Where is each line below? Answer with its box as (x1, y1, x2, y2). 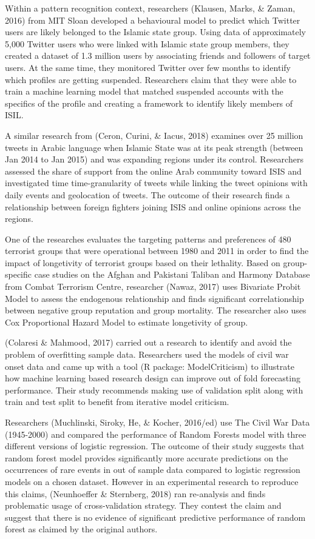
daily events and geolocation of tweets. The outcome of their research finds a (5, 188, 290, 201)
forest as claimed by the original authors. (5, 523, 158, 535)
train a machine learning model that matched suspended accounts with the (5, 85, 283, 98)
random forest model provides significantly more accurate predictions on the (5, 451, 288, 464)
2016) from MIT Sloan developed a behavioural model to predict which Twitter (5, 13, 300, 26)
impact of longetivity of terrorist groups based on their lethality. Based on (5, 256, 280, 269)
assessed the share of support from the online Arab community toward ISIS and (5, 164, 302, 177)
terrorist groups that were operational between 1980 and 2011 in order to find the (5, 244, 309, 257)
